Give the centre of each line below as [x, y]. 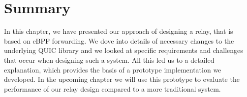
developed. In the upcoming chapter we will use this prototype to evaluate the [122, 79]
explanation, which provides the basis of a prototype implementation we [113, 69]
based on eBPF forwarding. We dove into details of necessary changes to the [119, 40]
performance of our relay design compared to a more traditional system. [112, 88]
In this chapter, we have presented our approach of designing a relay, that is [119, 31]
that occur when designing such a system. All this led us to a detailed [109, 60]
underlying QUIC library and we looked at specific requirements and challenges [123, 50]
